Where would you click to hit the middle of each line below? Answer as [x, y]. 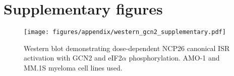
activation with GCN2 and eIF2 [73, 58]
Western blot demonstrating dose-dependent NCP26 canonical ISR [127, 48]
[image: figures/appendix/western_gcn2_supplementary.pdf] [125, 32]
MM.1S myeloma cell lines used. [73, 67]
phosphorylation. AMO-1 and [174, 58]
